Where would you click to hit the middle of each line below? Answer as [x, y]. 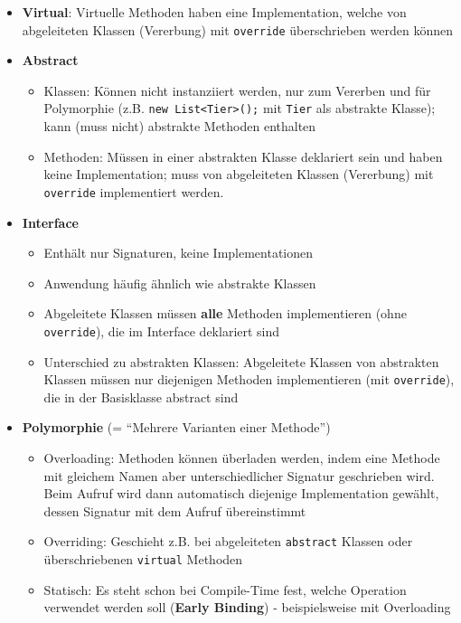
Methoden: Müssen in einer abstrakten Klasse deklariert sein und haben [243, 156]
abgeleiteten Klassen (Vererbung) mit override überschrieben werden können [237, 29]
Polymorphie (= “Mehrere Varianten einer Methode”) [176, 427]
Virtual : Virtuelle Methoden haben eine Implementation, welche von [214, 12]
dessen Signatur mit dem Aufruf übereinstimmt [175, 510]
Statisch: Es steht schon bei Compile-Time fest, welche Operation [225, 589]
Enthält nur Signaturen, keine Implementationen [179, 253]
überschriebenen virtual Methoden [143, 559]
